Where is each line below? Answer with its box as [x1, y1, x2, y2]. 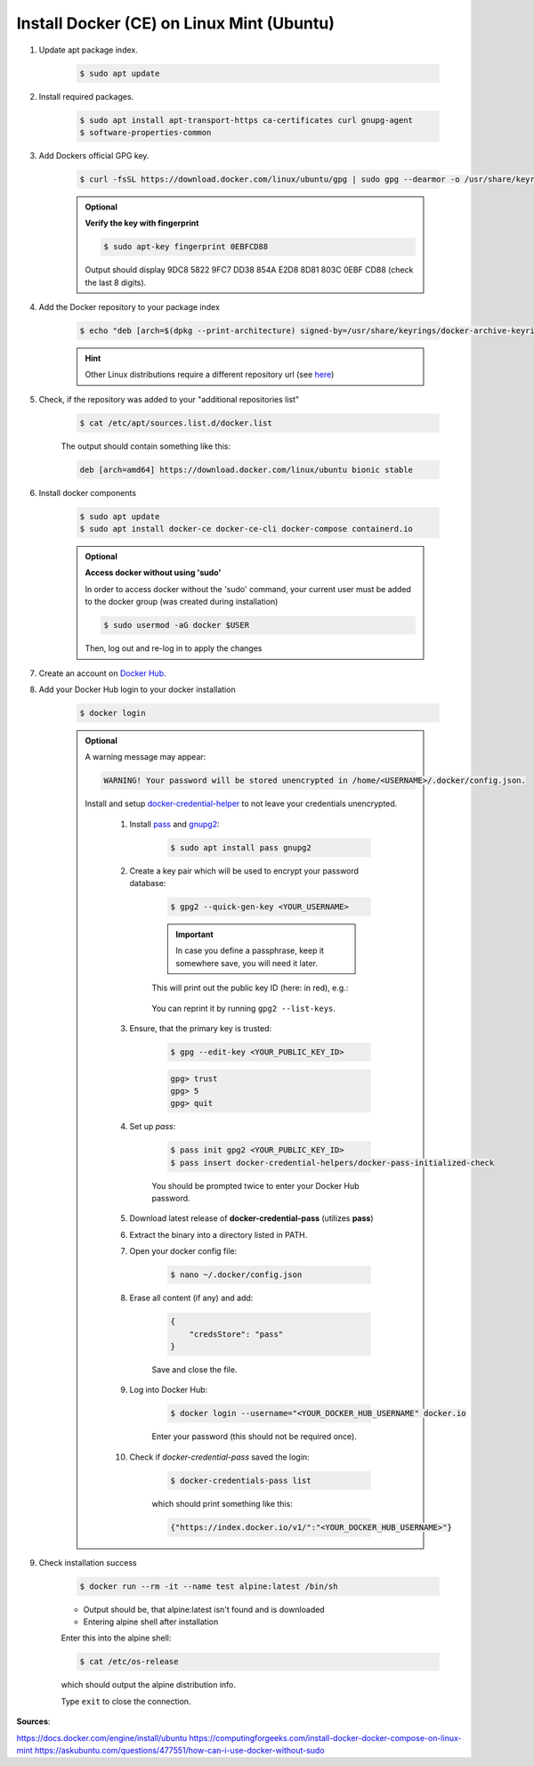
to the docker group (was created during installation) [85, 597, 279, 607]
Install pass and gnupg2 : [129, 818, 220, 829]
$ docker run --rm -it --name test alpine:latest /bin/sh [79, 1581, 338, 1591]
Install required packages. [38, 91, 134, 102]
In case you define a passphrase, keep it [175, 945, 325, 956]
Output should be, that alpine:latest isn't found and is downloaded [83, 1604, 325, 1615]
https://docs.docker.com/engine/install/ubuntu [16, 1732, 188, 1743]
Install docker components [38, 487, 137, 498]
